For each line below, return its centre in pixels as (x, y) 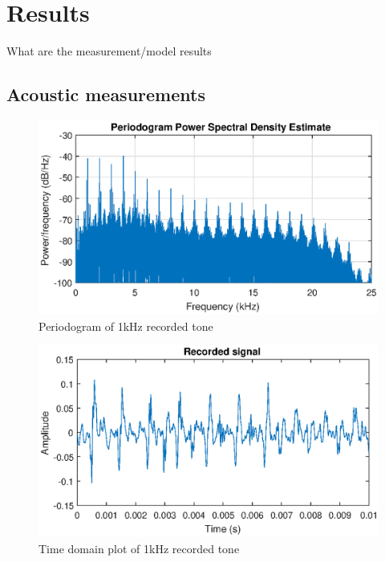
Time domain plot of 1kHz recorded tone (139, 548)
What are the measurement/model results (109, 51)
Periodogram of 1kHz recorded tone (126, 326)
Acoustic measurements (106, 94)
